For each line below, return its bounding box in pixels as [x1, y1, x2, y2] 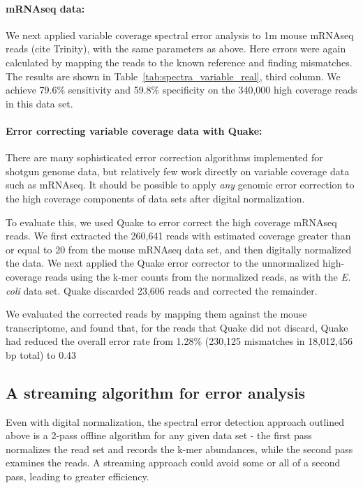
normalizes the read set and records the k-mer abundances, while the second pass [6, 441, 353, 456]
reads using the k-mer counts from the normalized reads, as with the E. [45, 269, 351, 283]
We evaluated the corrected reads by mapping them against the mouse [6, 306, 307, 321]
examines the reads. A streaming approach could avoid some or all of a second [6, 455, 341, 470]
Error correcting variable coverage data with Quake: [6, 123, 262, 138]
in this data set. [6, 96, 73, 110]
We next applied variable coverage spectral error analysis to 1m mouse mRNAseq [6, 27, 354, 42]
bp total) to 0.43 [6, 347, 77, 362]
